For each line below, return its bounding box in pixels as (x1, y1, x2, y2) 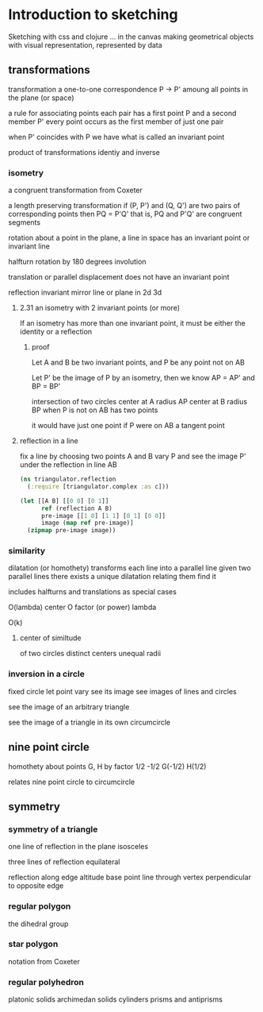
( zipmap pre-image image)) (27, 527, 116, 535)
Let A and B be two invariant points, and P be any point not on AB (31, 357, 246, 367)
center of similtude (19, 633, 82, 643)
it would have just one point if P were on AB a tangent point (31, 421, 225, 431)
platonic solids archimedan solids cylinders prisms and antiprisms (8, 995, 223, 1004)
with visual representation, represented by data (8, 40, 162, 49)
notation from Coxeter (8, 956, 81, 966)
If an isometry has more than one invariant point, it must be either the (19, 319, 246, 328)
